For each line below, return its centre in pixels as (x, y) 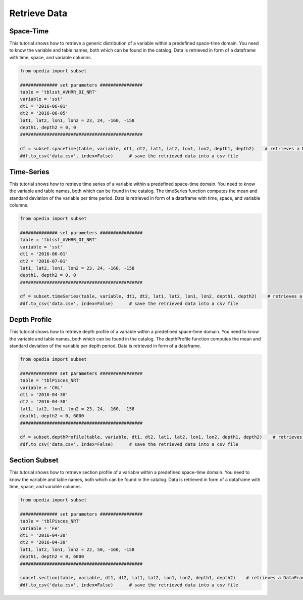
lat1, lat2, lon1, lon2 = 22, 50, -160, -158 (77, 549)
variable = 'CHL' (41, 388)
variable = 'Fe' (40, 528)
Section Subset (34, 460)
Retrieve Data (38, 13)
